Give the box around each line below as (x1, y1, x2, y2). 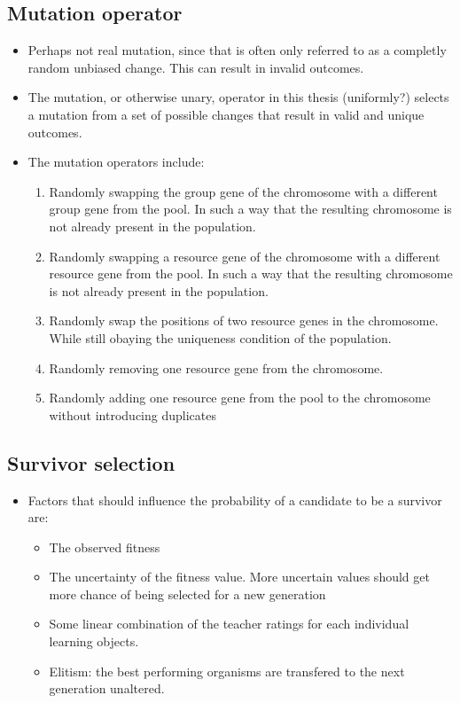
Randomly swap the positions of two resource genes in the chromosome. (49, 311, 439, 330)
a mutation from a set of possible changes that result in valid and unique (27, 105, 425, 123)
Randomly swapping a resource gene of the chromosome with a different (49, 246, 441, 265)
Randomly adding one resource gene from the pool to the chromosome (49, 388, 431, 407)
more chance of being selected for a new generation (49, 584, 326, 603)
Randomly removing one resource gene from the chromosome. (49, 358, 384, 377)
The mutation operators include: (27, 152, 205, 171)
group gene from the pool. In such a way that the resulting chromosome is (49, 199, 452, 218)
